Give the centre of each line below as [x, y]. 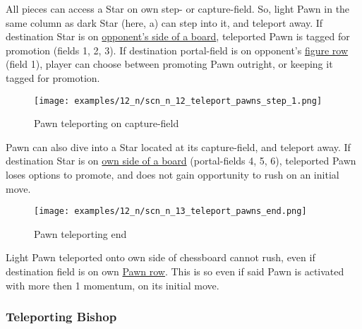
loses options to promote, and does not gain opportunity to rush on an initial [173, 174]
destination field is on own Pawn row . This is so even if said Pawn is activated [175, 271]
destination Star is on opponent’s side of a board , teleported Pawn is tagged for [178, 36]
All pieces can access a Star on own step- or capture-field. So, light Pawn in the [178, 8]
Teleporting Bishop [61, 317]
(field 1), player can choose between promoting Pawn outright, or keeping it [169, 64]
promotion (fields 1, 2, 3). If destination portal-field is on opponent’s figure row [177, 50]
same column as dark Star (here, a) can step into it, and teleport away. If [164, 22]
